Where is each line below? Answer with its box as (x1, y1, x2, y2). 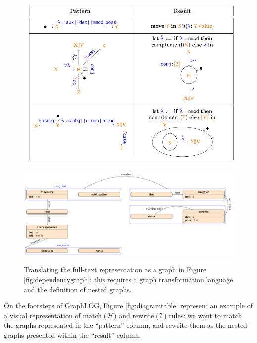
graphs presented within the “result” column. (4, 330, 141, 340)
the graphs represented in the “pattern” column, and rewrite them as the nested (4, 320, 247, 330)
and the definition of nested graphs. (24, 284, 132, 294)
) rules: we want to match (164, 310, 242, 320)
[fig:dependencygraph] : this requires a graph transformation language (24, 274, 233, 285)
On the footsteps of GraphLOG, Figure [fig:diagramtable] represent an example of (4, 300, 253, 311)
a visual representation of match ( (4, 310, 107, 320)
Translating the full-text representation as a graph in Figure (24, 264, 206, 275)
